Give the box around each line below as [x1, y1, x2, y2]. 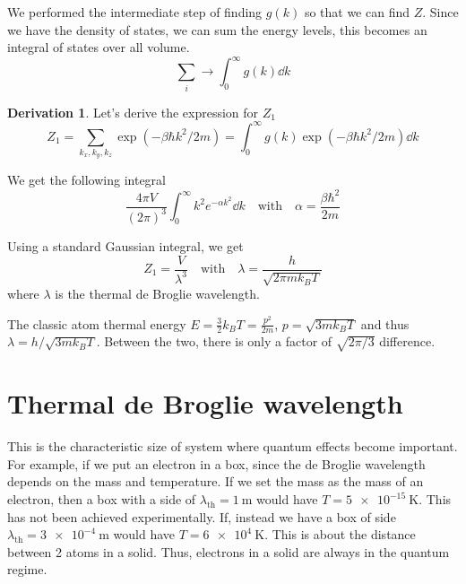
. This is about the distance [264, 525, 416, 544]
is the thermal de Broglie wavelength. [55, 283, 260, 302]
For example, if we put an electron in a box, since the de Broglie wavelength [7, 454, 426, 473]
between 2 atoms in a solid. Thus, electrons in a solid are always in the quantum [7, 542, 450, 561]
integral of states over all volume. [7, 38, 190, 57]
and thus [360, 314, 410, 333]
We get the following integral [7, 170, 166, 189]
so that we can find [304, 3, 410, 21]
